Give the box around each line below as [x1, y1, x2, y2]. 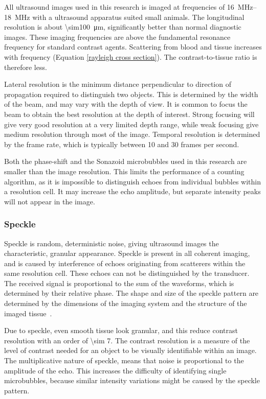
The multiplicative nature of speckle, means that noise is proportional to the [4, 355, 244, 366]
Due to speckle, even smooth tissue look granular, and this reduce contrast [4, 325, 238, 336]
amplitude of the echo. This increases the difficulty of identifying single [4, 365, 227, 375]
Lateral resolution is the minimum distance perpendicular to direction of [4, 79, 231, 89]
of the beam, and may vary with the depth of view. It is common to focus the [4, 99, 248, 109]
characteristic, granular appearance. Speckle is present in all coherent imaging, [4, 248, 250, 259]
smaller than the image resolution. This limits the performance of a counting [4, 166, 245, 176]
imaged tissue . [4, 308, 52, 318]
